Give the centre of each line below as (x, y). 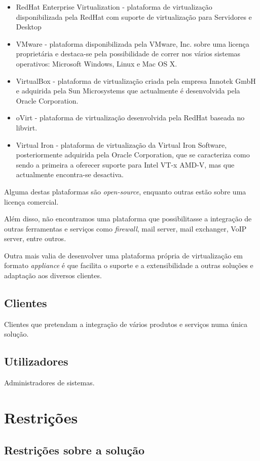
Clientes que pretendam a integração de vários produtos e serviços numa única (126, 324)
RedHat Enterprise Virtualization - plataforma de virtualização (114, 7)
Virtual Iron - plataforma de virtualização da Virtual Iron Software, (121, 144)
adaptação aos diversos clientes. (53, 275)
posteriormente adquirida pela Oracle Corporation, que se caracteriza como (133, 155)
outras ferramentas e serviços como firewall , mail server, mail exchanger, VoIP (125, 228)
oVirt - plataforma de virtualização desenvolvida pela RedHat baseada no (130, 118)
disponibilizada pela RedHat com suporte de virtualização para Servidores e (134, 17)
